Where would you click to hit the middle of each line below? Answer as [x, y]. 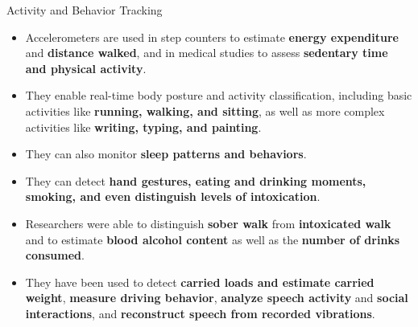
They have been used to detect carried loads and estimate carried [200, 282]
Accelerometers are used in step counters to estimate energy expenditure [212, 37]
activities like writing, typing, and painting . [143, 127]
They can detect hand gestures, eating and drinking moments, [196, 180]
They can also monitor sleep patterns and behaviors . [166, 154]
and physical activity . [86, 68]
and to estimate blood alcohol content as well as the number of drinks [213, 239]
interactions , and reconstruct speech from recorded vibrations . [200, 313]
